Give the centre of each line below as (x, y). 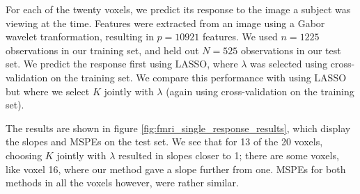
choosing (24, 155)
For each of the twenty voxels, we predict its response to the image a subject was (178, 9)
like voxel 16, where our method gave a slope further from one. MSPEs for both (176, 169)
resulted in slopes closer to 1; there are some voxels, (229, 155)
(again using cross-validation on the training (260, 91)
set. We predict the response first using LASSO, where (122, 64)
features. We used (240, 37)
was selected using (289, 64)
